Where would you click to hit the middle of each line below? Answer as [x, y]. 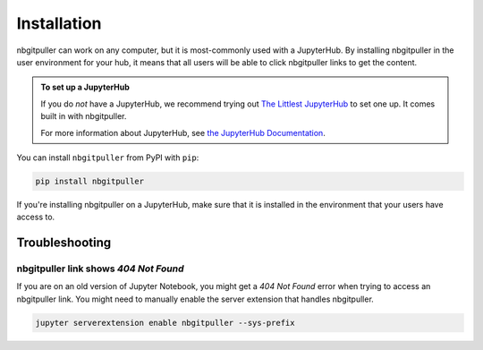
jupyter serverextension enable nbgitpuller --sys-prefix [165, 323]
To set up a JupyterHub [85, 87]
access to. [36, 217]
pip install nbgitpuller [90, 181]
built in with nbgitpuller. [84, 116]
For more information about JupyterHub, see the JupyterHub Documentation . [183, 132]
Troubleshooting [64, 243]
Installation [59, 23]
